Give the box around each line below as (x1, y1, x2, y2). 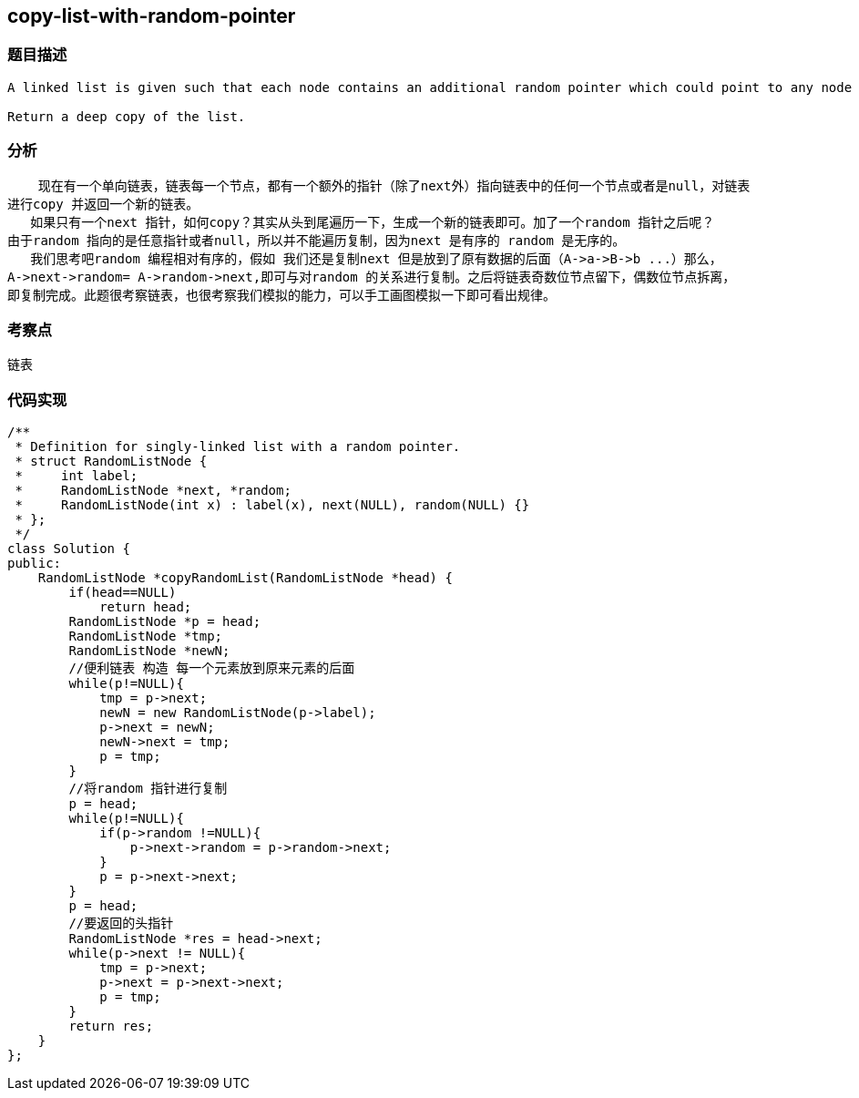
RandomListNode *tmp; (68, 629, 223, 644)
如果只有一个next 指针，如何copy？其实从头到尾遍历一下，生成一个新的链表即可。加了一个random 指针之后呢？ (30, 214, 715, 230)
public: (7, 556, 62, 571)
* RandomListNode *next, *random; (15, 483, 291, 498)
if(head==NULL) (68, 585, 177, 600)
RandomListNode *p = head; (68, 614, 261, 630)
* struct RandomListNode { (15, 454, 208, 469)
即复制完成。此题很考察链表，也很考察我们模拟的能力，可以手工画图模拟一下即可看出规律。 (7, 287, 556, 303)
